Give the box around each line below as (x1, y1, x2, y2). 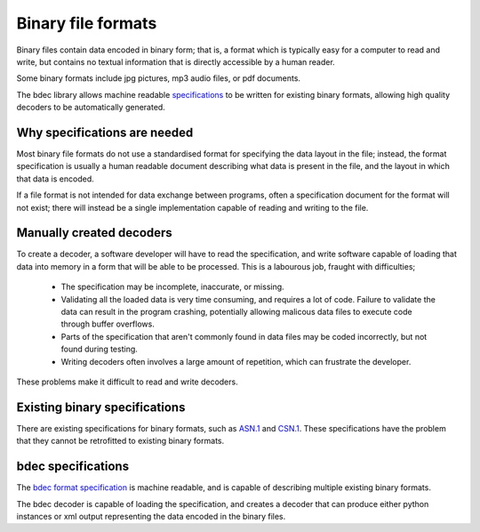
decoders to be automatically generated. (16, 102, 166, 113)
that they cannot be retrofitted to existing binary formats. (16, 436, 225, 447)
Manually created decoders (16, 225, 172, 240)
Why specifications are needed (16, 125, 194, 140)
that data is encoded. (16, 173, 95, 184)
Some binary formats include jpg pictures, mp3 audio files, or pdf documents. (16, 73, 301, 84)
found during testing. (60, 343, 138, 355)
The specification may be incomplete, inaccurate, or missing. (60, 281, 284, 293)
